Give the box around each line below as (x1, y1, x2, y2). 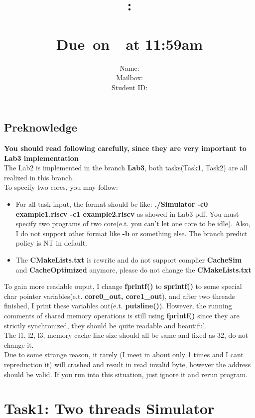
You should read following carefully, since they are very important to (4, 143, 247, 153)
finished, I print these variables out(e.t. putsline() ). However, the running (4, 300, 232, 311)
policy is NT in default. (15, 238, 88, 248)
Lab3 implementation (4, 152, 79, 163)
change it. (4, 339, 34, 350)
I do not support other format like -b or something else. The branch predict (15, 228, 248, 238)
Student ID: (111, 82, 148, 92)
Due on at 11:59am (56, 33, 203, 54)
